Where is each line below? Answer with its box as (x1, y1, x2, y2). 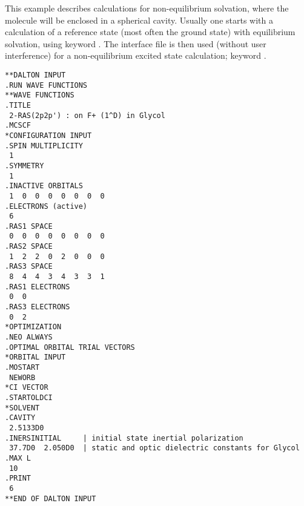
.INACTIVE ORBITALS (5, 182, 83, 191)
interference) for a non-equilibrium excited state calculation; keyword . (5, 49, 266, 62)
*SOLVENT (5, 403, 40, 412)
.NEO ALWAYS (5, 333, 53, 342)
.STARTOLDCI (5, 393, 53, 402)
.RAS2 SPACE (5, 242, 53, 251)
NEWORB (9, 373, 36, 382)
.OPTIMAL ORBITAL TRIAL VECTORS (5, 343, 135, 352)
